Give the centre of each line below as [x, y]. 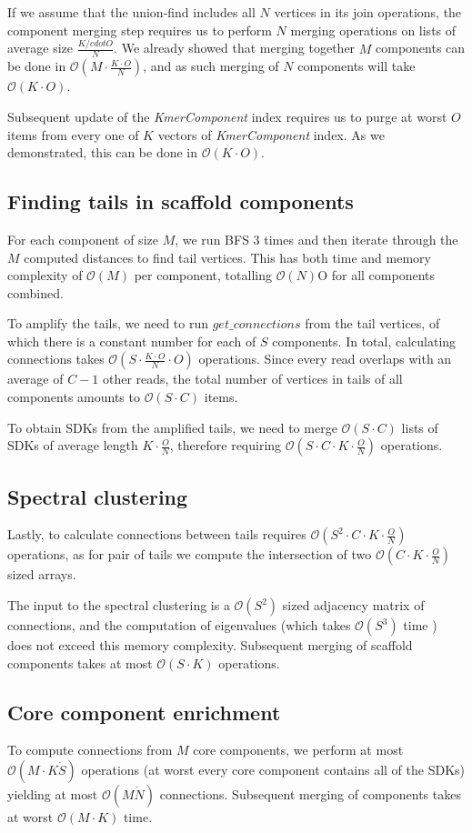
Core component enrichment [144, 712]
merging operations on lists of [373, 30]
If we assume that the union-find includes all [131, 12]
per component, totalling [203, 275]
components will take [357, 66]
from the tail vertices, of [372, 323]
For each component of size [83, 239]
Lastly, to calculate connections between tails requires [157, 534]
